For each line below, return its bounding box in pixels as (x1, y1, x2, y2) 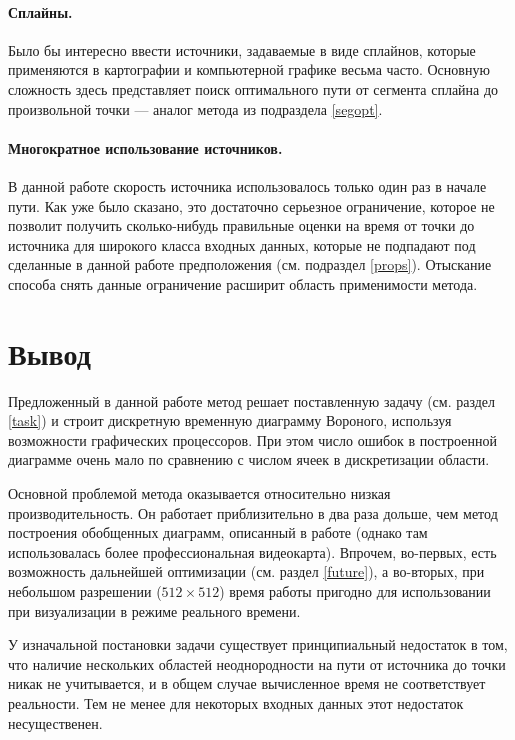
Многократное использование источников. (8, 137, 283, 158)
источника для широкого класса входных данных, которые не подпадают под (8, 234, 476, 255)
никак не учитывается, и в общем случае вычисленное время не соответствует (8, 673, 486, 694)
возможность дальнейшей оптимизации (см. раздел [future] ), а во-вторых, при (8, 561, 485, 582)
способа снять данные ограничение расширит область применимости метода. (8, 273, 478, 294)
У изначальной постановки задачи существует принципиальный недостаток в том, (8, 634, 508, 655)
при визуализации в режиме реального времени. (8, 600, 301, 621)
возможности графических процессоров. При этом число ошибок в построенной (8, 429, 497, 450)
